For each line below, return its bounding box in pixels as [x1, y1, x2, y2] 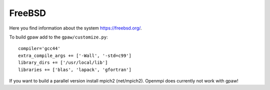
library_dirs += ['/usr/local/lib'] [18, 60, 108, 65]
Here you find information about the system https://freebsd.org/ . [9, 25, 142, 31]
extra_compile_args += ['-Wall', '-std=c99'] [18, 52, 132, 58]
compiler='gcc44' [18, 45, 60, 51]
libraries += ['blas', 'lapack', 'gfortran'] [18, 66, 132, 72]
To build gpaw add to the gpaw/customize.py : [9, 34, 108, 40]
